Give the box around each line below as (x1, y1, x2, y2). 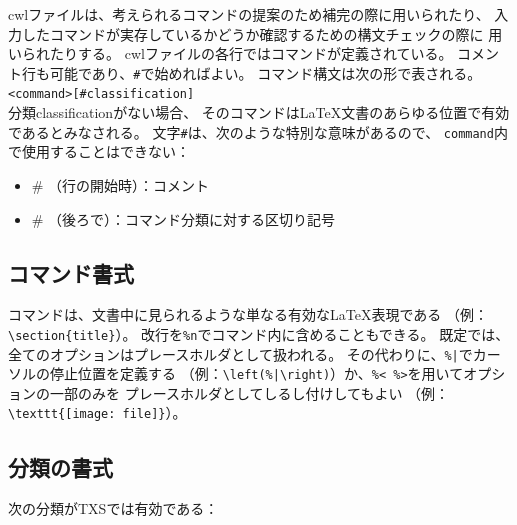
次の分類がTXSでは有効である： (8, 498, 219, 519)
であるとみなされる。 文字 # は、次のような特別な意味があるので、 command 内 (8, 121, 508, 142)
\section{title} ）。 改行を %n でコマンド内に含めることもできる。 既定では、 (8, 323, 510, 344)
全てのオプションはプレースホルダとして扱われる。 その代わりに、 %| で (8, 343, 473, 364)
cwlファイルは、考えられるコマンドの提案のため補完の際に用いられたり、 (8, 4, 490, 24)
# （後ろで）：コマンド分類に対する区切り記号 (31, 208, 336, 229)
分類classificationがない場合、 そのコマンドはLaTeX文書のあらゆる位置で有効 (8, 102, 510, 123)
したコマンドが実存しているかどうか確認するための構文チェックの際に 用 (21, 23, 503, 44)
